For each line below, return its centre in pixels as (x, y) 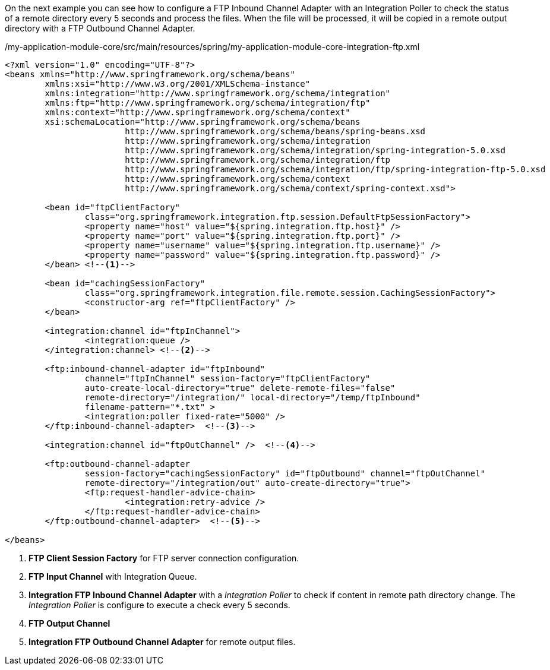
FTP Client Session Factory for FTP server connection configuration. (164, 558)
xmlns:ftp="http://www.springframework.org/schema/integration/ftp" (208, 103)
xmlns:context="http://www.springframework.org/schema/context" (197, 112)
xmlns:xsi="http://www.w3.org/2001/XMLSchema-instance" (178, 84)
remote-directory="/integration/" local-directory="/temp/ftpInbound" (252, 397)
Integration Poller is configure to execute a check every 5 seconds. (159, 605)
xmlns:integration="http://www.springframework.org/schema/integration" (218, 93)
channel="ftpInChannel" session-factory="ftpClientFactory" (227, 378)
